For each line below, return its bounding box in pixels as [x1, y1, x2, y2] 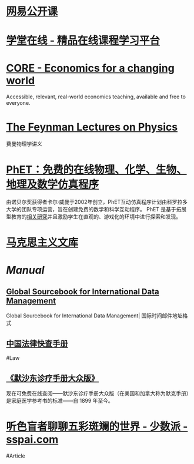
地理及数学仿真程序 [6, 178, 99, 191]
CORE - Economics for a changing [6, 61, 175, 75]
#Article [6, 452, 25, 459]
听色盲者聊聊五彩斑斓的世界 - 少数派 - [6, 420, 188, 433]
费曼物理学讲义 [6, 140, 42, 147]
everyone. [6, 100, 31, 107]
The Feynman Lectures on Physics [6, 120, 178, 134]
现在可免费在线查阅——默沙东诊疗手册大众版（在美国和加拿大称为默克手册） [6, 390, 192, 397]
